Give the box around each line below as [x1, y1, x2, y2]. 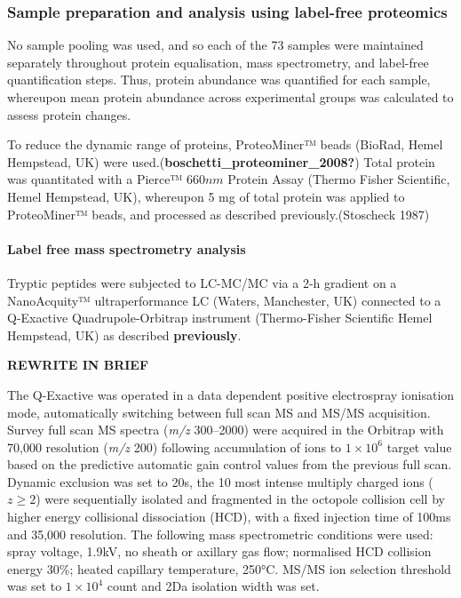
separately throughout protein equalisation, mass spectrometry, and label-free [7, 52, 429, 71]
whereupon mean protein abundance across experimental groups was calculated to [7, 88, 454, 106]
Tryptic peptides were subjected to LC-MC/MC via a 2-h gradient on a [7, 273, 397, 291]
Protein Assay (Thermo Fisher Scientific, [227, 170, 450, 188]
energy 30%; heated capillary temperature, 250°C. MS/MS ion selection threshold [7, 559, 451, 578]
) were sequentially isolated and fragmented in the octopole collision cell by [36, 490, 445, 508]
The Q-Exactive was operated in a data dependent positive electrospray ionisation [7, 385, 455, 403]
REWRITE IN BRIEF [7, 355, 149, 374]
